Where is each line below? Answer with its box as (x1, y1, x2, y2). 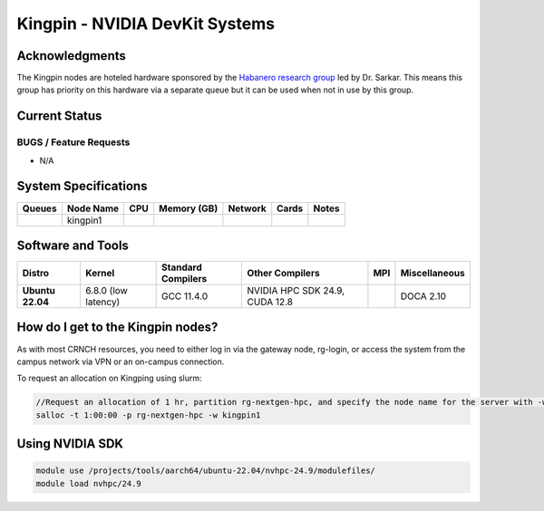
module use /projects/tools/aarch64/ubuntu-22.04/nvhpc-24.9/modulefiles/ (35, 466, 376, 476)
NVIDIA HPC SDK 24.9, (247, 284, 345, 297)
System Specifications (16, 178, 148, 194)
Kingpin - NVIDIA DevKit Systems (16, 14, 276, 34)
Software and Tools (16, 237, 129, 253)
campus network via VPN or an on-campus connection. (16, 356, 225, 367)
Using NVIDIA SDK (16, 436, 124, 452)
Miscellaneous (400, 267, 466, 280)
